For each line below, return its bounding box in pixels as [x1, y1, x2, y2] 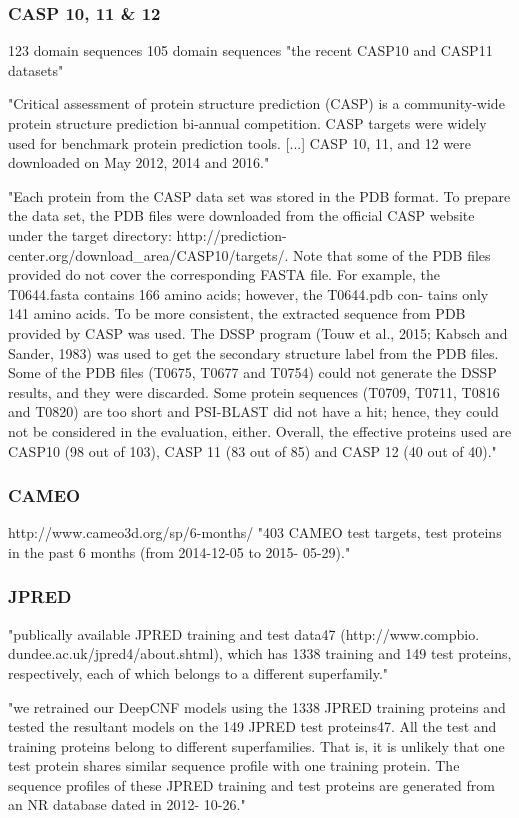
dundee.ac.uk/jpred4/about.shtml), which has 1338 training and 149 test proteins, [8, 643, 512, 664]
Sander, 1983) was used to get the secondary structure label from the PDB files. [8, 342, 499, 363]
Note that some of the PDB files [293, 244, 491, 265]
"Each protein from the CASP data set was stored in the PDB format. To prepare [8, 185, 511, 206]
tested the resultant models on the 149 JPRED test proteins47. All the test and [8, 716, 497, 737]
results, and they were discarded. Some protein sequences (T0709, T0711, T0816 [8, 381, 500, 402]
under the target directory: [8, 224, 172, 245]
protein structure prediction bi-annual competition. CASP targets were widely [8, 113, 487, 133]
